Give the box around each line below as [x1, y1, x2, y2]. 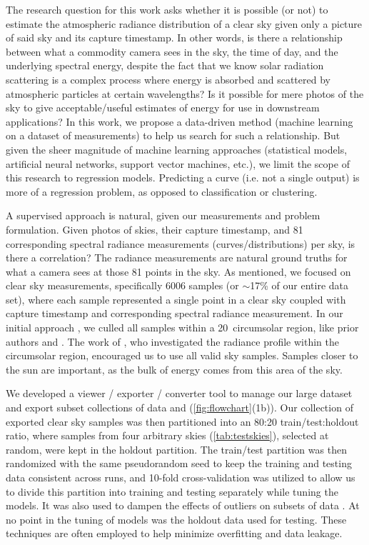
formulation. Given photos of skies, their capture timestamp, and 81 [6, 221, 303, 236]
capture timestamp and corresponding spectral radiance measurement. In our [6, 306, 343, 321]
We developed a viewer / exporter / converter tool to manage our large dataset [6, 386, 353, 401]
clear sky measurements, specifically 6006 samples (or [6, 278, 239, 293]
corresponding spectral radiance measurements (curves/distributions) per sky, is [6, 236, 355, 251]
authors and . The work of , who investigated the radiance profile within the [6, 334, 340, 349]
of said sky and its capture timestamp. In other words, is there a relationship [6, 30, 343, 45]
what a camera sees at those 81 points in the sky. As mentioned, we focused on [6, 264, 351, 279]
